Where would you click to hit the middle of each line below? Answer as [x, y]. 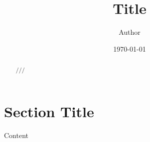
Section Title [49, 111]
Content [16, 135]
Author [130, 32]
